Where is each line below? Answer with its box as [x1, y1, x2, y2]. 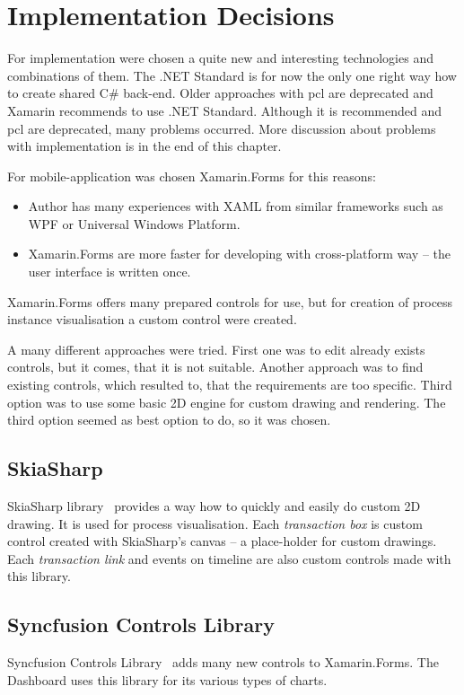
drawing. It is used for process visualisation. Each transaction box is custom [7, 514, 423, 532]
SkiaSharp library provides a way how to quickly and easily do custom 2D [7, 497, 421, 515]
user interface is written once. [28, 262, 191, 281]
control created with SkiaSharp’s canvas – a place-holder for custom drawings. [7, 532, 437, 550]
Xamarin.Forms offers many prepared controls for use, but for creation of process [7, 292, 453, 311]
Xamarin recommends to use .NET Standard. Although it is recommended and [7, 101, 442, 119]
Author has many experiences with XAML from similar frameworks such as [28, 197, 443, 216]
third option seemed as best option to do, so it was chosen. [7, 410, 331, 429]
